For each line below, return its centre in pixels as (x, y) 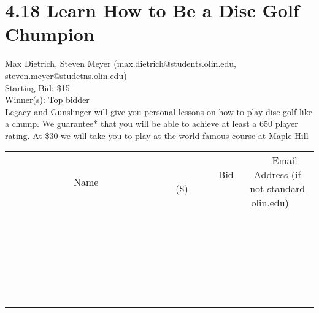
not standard (278, 189)
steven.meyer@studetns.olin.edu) (66, 75)
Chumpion (50, 34)
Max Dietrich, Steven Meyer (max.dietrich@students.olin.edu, (121, 63)
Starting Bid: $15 (37, 87)
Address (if (278, 175)
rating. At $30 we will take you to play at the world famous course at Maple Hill (157, 135)
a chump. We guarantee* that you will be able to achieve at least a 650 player (152, 123)
